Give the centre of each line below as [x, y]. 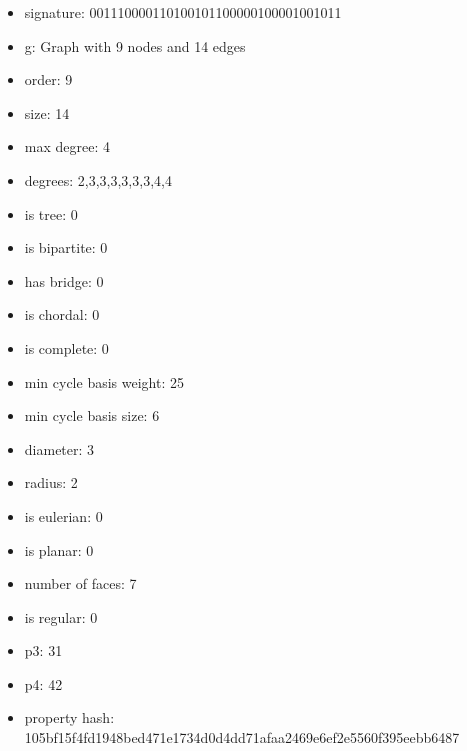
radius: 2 [51, 482]
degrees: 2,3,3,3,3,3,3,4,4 [98, 179]
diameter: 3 [59, 448]
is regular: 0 [61, 616]
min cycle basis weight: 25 [104, 381]
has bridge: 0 [64, 280]
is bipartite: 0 [66, 247]
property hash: [69, 717]
